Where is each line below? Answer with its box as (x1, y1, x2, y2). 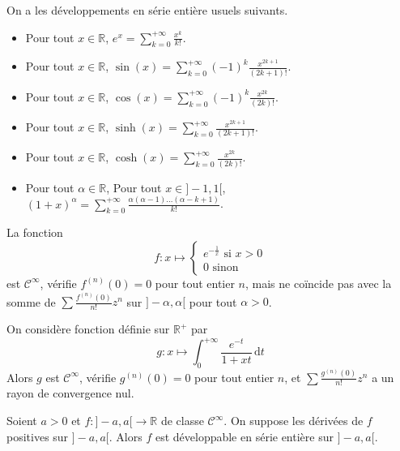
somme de (6, 293, 56, 310)
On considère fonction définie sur (6, 320, 170, 337)
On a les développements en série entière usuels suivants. (6, 2, 288, 18)
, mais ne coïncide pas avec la (245, 274, 392, 291)
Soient (6, 412, 37, 429)
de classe (160, 412, 204, 429)
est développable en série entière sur (155, 427, 334, 445)
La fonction (6, 224, 63, 241)
